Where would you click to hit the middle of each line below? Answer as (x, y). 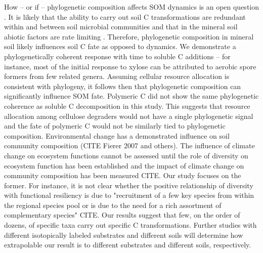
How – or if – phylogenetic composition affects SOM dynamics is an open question (132, 7)
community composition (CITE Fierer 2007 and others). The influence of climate (129, 145)
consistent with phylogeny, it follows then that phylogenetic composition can (123, 86)
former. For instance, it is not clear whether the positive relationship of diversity (129, 185)
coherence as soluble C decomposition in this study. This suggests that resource (127, 106)
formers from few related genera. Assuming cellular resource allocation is (117, 76)
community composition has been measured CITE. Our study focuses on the (123, 175)
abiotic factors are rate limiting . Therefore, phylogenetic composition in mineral (129, 36)
